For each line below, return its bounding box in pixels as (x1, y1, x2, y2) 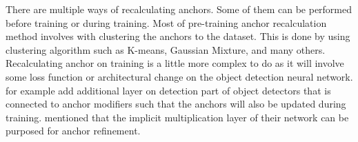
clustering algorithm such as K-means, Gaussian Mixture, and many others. (6, 42, 326, 57)
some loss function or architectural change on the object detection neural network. (6, 69, 353, 83)
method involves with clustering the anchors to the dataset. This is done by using (6, 29, 350, 43)
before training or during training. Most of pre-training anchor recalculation (6, 15, 327, 30)
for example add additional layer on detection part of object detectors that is (6, 83, 331, 97)
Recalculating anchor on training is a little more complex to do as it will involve (6, 56, 344, 70)
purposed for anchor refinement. (6, 123, 141, 138)
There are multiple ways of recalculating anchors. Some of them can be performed (6, 2, 352, 16)
